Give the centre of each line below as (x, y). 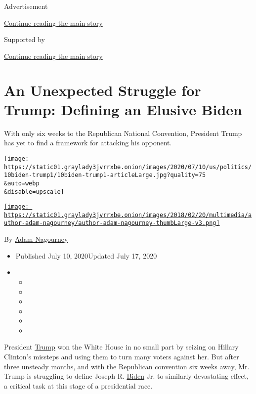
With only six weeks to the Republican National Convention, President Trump (123, 133)
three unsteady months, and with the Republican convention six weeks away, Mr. (127, 366)
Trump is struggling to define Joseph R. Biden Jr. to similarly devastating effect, (126, 376)
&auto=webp (22, 183)
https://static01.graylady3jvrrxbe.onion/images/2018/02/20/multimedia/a (128, 215)
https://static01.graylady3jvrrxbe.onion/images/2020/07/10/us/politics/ (128, 167)
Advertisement (26, 6)
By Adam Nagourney (36, 239)
